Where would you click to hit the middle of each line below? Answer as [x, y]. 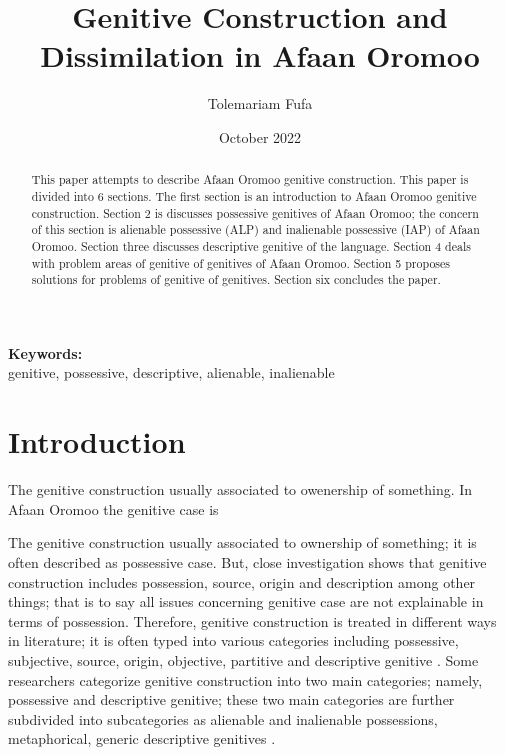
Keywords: [45, 352]
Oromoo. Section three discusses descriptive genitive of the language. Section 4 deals [251, 245]
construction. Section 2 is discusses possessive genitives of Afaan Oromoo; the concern [255, 212]
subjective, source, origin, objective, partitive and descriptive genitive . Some [243, 659]
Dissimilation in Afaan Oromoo [260, 55]
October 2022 [260, 136]
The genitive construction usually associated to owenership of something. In [240, 489]
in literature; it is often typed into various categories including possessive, [233, 640]
